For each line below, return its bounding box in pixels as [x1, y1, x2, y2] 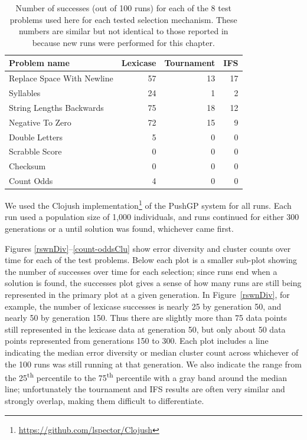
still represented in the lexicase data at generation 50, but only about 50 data [5, 323, 286, 335]
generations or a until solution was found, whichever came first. [5, 222, 234, 235]
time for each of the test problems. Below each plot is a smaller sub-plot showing [5, 254, 297, 266]
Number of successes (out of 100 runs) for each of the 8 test [15, 2, 231, 14]
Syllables [9, 87, 41, 99]
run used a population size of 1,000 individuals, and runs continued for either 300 [5, 211, 299, 223]
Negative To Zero [9, 116, 71, 128]
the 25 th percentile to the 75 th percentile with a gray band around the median [5, 370, 287, 383]
